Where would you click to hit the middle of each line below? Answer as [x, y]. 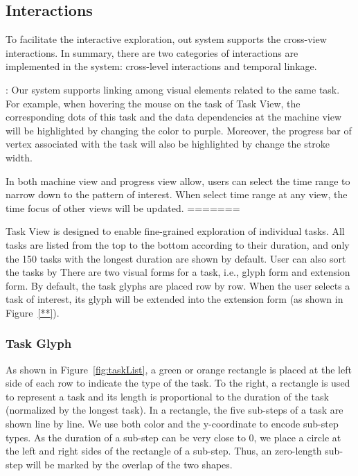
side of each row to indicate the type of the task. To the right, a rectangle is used [178, 383]
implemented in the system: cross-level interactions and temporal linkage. [161, 66]
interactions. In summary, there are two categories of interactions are [152, 52]
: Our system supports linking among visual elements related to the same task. [173, 89]
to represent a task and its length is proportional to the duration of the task [167, 396]
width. [19, 157]
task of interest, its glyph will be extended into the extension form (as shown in [174, 299]
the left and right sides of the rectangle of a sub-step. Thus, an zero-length [164, 451]
